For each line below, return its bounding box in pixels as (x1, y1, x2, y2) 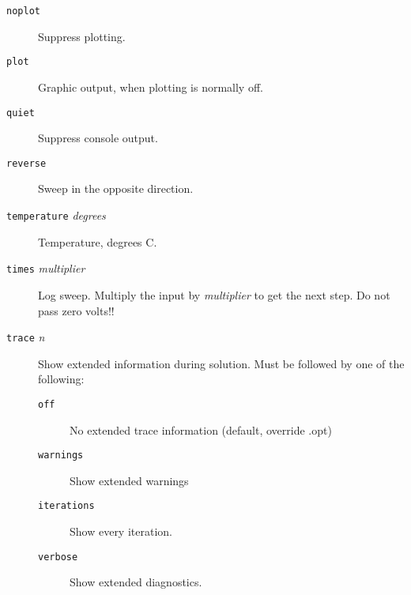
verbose (38, 551, 78, 563)
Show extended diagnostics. (70, 574, 202, 590)
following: (38, 371, 85, 387)
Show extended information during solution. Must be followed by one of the (38, 355, 405, 371)
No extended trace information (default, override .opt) (70, 421, 332, 438)
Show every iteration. (70, 523, 172, 540)
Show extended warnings (70, 472, 189, 488)
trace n (6, 329, 45, 345)
